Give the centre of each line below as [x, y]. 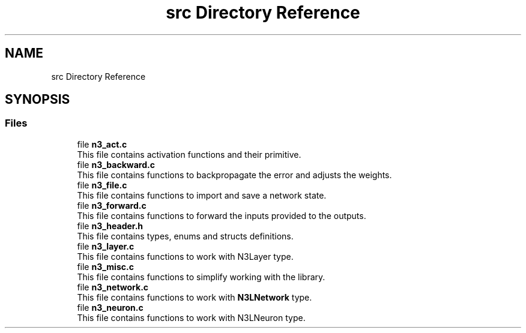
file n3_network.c [113, 287]
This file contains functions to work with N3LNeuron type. [191, 317]
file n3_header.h [110, 226]
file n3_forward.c [112, 205]
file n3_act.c [102, 144]
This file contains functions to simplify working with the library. [201, 277]
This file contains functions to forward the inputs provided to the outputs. [222, 215]
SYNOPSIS [38, 100]
